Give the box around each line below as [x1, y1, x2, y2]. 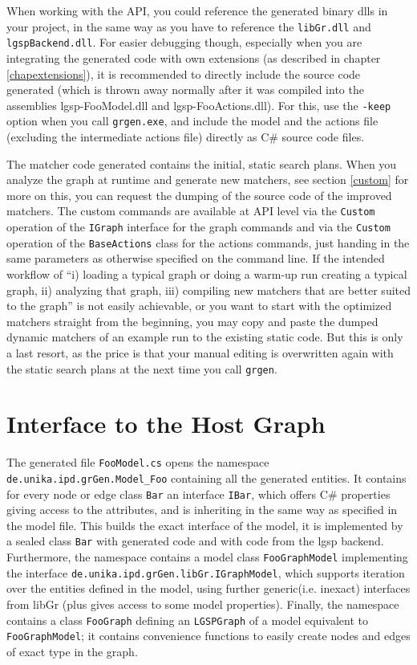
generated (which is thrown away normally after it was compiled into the [6, 81, 364, 98]
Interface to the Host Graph [6, 407, 326, 440]
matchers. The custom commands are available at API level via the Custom [6, 202, 375, 219]
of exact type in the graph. [6, 643, 138, 659]
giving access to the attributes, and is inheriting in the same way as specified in [6, 501, 398, 518]
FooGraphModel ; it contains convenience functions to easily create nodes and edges [6, 627, 411, 644]
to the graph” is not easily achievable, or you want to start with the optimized [6, 297, 392, 314]
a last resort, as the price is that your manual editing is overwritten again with [6, 344, 394, 361]
